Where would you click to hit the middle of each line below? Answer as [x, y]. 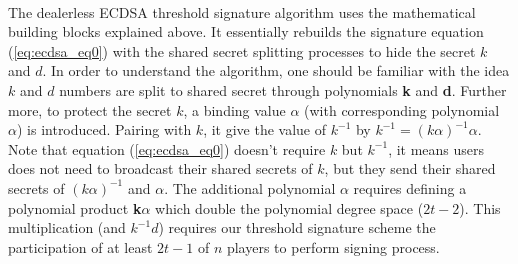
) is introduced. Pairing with [104, 129]
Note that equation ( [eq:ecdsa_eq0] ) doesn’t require [167, 148]
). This [480, 207]
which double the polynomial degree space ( [289, 207]
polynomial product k [75, 207]
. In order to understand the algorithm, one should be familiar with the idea [276, 70]
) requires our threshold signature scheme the [297, 227]
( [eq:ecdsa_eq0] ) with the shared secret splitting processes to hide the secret [242, 50]
